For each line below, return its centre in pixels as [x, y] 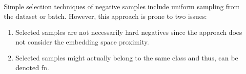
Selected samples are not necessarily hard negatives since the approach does [129, 32]
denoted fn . [32, 67]
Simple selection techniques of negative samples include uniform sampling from [122, 6]
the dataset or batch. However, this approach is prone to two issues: [105, 16]
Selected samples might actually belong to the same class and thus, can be [127, 58]
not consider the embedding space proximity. [82, 41]
